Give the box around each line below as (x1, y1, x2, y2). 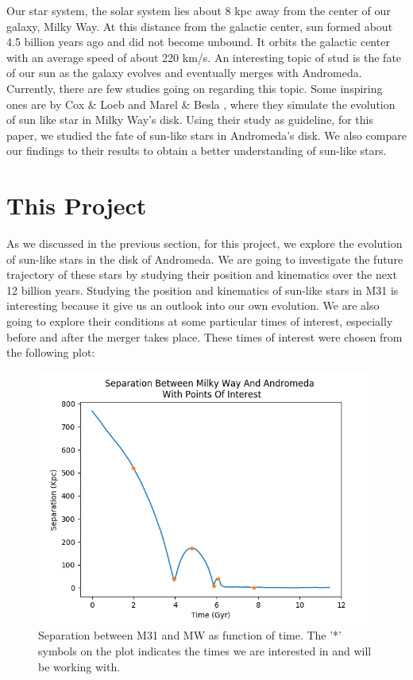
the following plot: (6, 344, 95, 361)
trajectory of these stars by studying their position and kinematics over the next (6, 266, 397, 283)
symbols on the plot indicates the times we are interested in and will (38, 643, 372, 659)
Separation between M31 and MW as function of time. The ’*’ (38, 627, 342, 643)
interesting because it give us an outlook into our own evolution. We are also (6, 297, 380, 314)
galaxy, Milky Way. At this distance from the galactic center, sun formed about (6, 17, 393, 34)
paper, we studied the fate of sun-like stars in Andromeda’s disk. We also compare (6, 126, 407, 143)
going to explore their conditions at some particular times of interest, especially (6, 313, 393, 330)
